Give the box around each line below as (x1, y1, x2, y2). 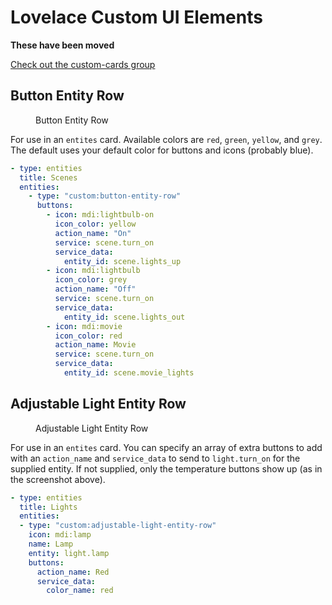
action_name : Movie (54, 340, 137, 350)
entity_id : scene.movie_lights (63, 368, 195, 378)
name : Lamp (28, 539, 74, 550)
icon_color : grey (54, 275, 128, 285)
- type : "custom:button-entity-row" (28, 191, 182, 201)
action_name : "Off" (54, 284, 137, 295)
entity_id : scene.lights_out (63, 312, 186, 322)
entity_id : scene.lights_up (63, 256, 182, 266)
